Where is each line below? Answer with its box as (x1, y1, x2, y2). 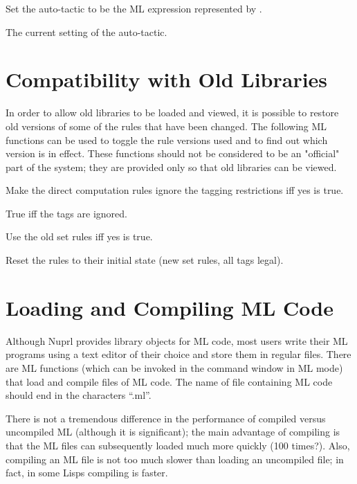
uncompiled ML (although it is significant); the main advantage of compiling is (6, 424, 340, 439)
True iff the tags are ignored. (6, 206, 127, 220)
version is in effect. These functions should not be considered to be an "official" (6, 146, 340, 161)
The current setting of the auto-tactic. (6, 24, 167, 39)
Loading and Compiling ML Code (6, 293, 334, 321)
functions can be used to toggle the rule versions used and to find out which (6, 132, 328, 147)
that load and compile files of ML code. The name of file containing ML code (6, 374, 333, 388)
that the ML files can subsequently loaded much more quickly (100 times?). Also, (6, 438, 350, 452)
